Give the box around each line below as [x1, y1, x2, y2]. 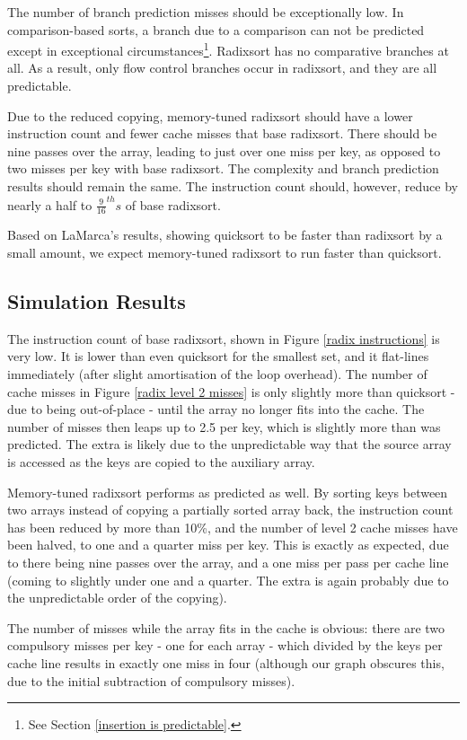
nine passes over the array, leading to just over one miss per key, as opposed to [7, 141, 441, 160]
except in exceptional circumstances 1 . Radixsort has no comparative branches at [7, 39, 449, 59]
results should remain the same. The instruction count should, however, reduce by [7, 177, 458, 195]
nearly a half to [7, 195, 93, 214]
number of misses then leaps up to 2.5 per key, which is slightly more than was [7, 417, 441, 436]
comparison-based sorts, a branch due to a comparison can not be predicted [7, 20, 425, 39]
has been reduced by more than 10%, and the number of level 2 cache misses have [7, 517, 458, 536]
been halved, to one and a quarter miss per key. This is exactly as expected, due [7, 535, 449, 554]
